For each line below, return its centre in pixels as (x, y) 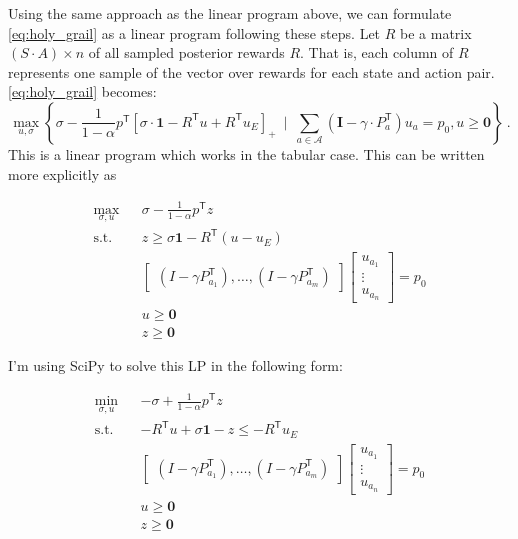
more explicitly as (62, 173)
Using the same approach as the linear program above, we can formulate (230, 13)
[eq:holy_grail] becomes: (82, 91)
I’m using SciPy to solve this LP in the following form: (175, 365)
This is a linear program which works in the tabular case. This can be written (246, 153)
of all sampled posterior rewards (186, 52)
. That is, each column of (377, 52)
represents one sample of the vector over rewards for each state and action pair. (251, 71)
